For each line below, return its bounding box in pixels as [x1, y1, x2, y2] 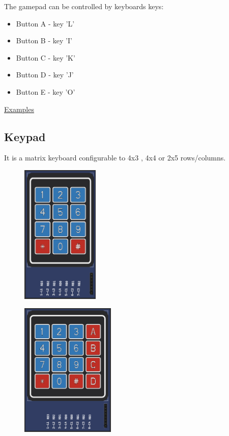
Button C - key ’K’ [16, 52, 75, 63]
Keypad [4, 128, 46, 144]
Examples [4, 103, 34, 114]
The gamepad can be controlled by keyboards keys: [4, 1, 164, 11]
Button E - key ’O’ [16, 86, 75, 97]
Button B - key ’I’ [16, 35, 72, 46]
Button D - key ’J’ [16, 69, 74, 80]
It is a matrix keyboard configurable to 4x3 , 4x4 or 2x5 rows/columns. [4, 152, 226, 163]
